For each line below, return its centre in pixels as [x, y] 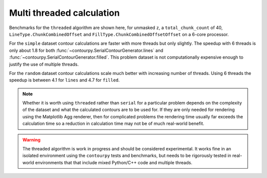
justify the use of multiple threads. [44, 64]
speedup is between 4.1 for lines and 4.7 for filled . [65, 80]
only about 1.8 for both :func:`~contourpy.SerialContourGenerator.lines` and [86, 50]
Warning [31, 140]
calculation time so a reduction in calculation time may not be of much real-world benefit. [113, 124]
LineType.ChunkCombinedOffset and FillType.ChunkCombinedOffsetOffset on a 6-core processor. [119, 34]
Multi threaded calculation [65, 13]
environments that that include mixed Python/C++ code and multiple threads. [113, 162]
